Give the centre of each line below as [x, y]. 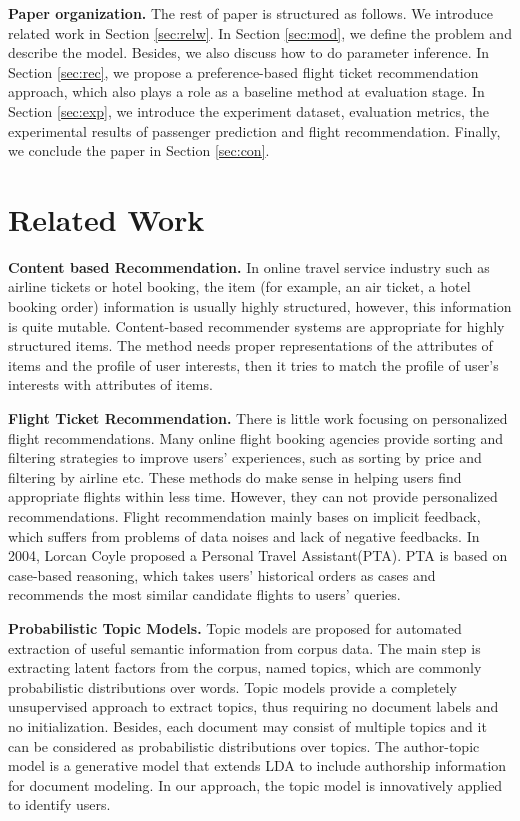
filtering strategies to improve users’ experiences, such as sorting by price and [245, 457]
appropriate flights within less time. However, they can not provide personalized [253, 496]
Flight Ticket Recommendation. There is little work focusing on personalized [258, 418]
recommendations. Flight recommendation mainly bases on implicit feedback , [244, 516]
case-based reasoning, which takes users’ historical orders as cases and [222, 574]
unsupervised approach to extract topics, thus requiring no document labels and [253, 706]
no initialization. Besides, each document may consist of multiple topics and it [247, 725]
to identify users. [59, 804]
